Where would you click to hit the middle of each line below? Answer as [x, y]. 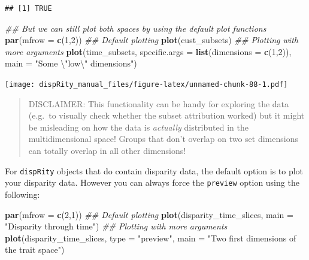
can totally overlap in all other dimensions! [107, 150]
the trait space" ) [35, 250]
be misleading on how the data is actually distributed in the [138, 127]
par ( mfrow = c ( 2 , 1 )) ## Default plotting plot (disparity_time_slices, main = [149, 214]
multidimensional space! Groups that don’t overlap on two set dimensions [163, 139]
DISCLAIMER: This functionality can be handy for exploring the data [159, 103]
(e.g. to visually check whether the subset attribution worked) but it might [166, 115]
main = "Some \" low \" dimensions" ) [71, 63]
